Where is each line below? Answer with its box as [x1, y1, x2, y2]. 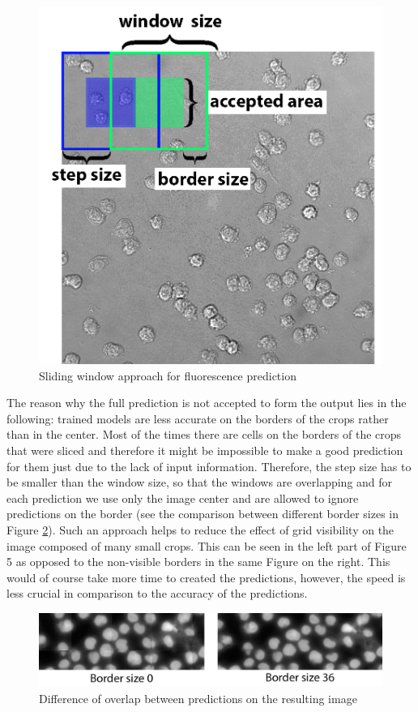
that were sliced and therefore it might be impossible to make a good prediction [6, 441, 403, 458]
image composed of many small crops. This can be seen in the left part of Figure [6, 537, 407, 554]
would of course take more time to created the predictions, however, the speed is [6, 568, 406, 585]
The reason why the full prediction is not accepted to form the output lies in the [6, 394, 407, 411]
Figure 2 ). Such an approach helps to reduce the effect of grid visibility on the [6, 521, 395, 538]
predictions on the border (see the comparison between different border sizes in [6, 505, 399, 522]
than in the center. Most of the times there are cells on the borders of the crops [6, 426, 402, 443]
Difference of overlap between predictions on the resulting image [39, 689, 357, 706]
